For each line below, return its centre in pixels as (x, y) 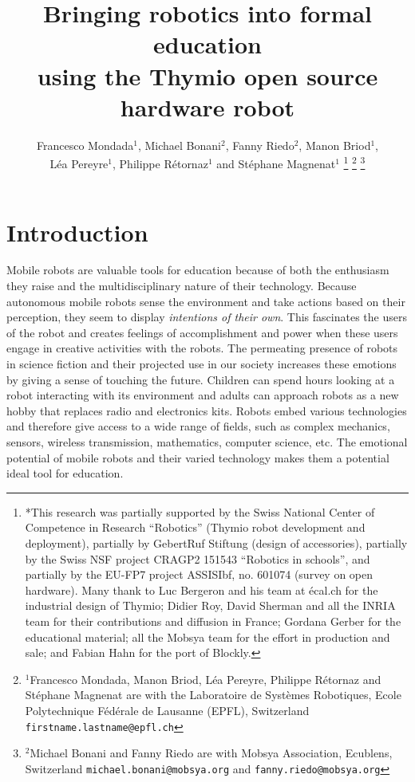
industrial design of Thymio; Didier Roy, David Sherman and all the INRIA (210, 605)
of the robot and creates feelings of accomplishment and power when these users (202, 332)
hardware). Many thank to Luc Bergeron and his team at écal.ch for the (202, 589)
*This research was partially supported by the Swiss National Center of (200, 511)
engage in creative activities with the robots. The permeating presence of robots (202, 348)
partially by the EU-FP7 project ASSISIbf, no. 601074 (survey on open (199, 574)
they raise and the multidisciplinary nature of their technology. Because (182, 286)
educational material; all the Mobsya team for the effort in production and (207, 637)
